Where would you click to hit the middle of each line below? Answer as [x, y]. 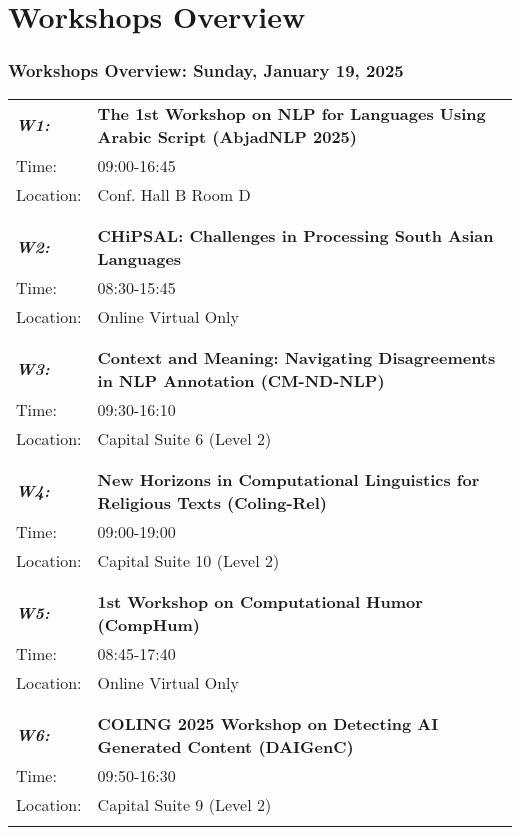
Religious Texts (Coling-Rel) [212, 502]
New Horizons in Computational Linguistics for [288, 479]
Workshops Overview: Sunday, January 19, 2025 [206, 70]
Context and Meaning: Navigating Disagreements [296, 357]
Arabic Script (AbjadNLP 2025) [227, 136]
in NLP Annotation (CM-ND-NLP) [241, 380]
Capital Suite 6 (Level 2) [184, 438]
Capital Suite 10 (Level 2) [188, 560]
